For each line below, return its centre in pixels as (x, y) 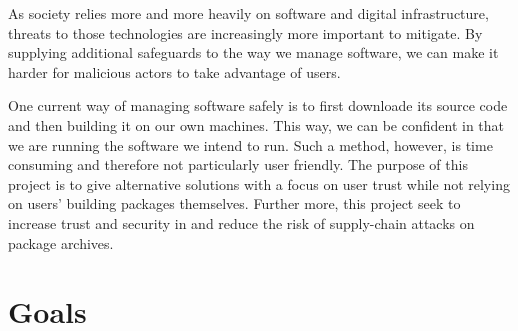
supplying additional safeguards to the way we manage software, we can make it (253, 52)
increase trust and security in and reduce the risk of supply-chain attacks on (241, 222)
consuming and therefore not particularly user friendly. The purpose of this (238, 164)
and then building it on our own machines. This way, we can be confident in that (256, 124)
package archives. (61, 242)
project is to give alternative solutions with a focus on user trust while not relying (259, 183)
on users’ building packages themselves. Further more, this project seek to (234, 203)
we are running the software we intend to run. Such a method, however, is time (250, 144)
